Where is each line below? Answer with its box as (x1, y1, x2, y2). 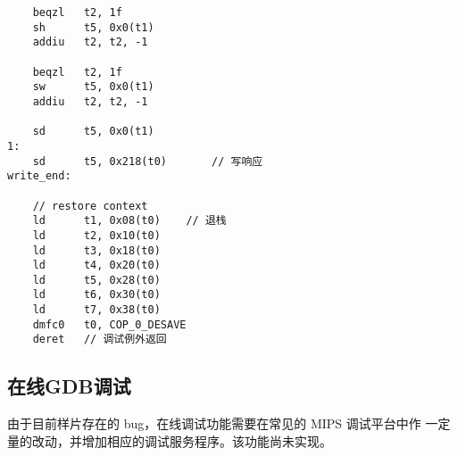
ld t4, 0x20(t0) (32, 259, 161, 272)
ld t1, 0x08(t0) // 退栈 (32, 214, 227, 228)
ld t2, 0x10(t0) (32, 228, 161, 242)
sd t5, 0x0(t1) (32, 125, 154, 138)
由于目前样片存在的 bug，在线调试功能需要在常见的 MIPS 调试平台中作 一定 (7, 414, 451, 433)
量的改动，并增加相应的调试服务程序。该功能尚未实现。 (7, 431, 332, 450)
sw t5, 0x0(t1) (32, 80, 154, 94)
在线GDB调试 (7, 372, 131, 400)
